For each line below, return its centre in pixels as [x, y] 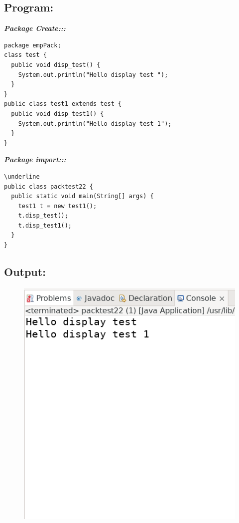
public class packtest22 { [49, 186]
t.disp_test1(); [45, 225]
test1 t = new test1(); [58, 206]
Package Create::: [35, 28]
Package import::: [35, 159]
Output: [25, 272]
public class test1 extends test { [63, 104]
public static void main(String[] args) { [82, 196]
